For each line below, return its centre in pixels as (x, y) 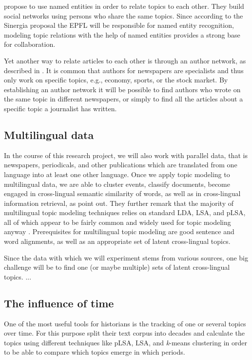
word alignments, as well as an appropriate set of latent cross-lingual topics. (117, 241)
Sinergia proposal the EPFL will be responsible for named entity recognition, (119, 25)
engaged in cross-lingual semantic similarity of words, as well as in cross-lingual (122, 193)
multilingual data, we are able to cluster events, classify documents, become (117, 184)
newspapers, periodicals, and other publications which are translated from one (121, 165)
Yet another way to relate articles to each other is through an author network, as (125, 60)
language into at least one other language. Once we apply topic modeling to (117, 174)
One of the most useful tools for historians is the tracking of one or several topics (125, 323)
